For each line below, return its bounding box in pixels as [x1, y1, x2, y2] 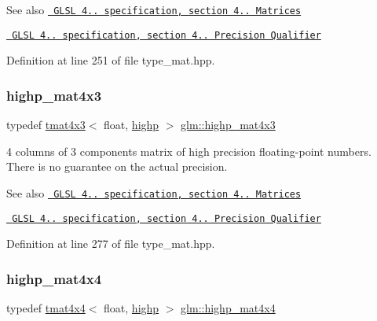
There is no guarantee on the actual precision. [6, 158, 228, 175]
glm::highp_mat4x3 [181, 116, 276, 133]
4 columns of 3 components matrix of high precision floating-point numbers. [6, 142, 372, 159]
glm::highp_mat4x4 [181, 300, 276, 316]
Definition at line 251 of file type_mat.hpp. [6, 52, 215, 68]
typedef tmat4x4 [6, 300, 86, 316]
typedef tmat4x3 [6, 116, 86, 133]
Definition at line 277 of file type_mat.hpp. [6, 235, 215, 252]
